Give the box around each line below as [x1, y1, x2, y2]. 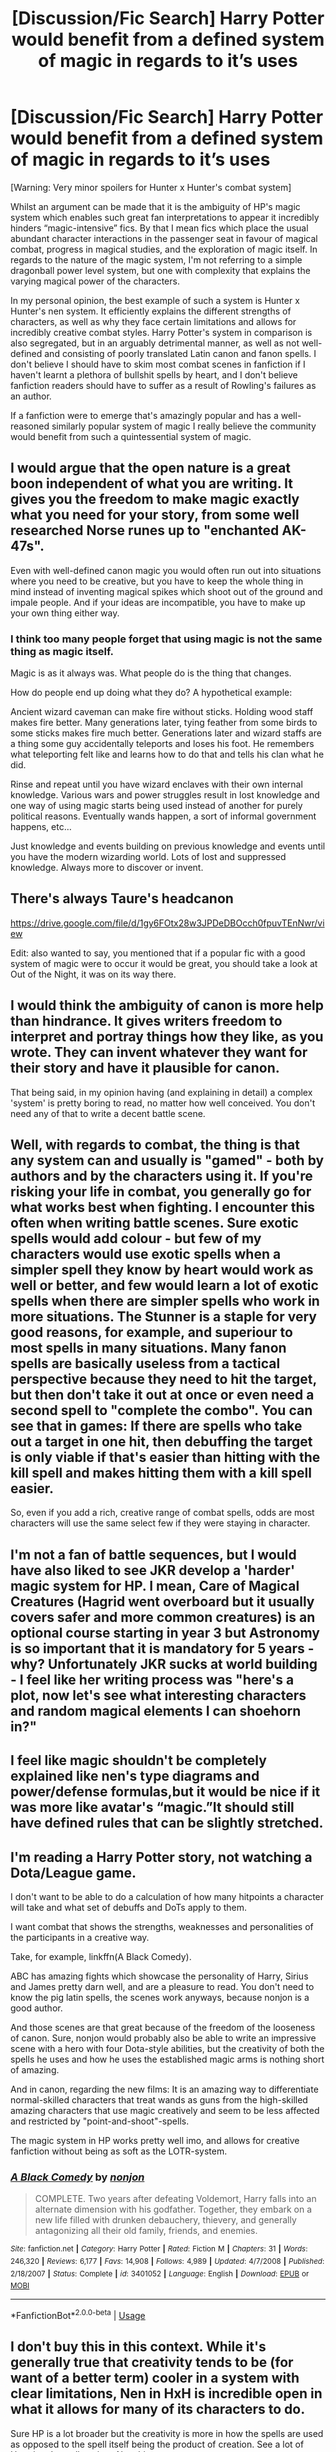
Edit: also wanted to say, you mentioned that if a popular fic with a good [10, 947, 306, 959]
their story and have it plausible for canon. [10, 1060, 280, 1077]
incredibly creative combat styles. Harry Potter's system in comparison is [10, 326, 313, 338]
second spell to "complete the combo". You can [10, 1402, 313, 1419]
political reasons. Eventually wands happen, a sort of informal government [10, 810, 317, 822]
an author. [10, 390, 52, 402]
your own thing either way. [10, 607, 120, 619]
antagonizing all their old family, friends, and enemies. [34, 2225, 258, 2237]
